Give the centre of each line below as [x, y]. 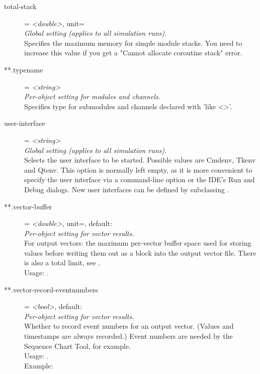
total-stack [20, 6]
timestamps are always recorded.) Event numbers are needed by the [128, 336]
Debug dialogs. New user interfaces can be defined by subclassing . [127, 189]
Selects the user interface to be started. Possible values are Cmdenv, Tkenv [140, 160]
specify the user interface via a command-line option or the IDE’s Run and [140, 179]
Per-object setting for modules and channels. [93, 96]
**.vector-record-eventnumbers [51, 289]
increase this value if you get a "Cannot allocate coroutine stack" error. [133, 53]
